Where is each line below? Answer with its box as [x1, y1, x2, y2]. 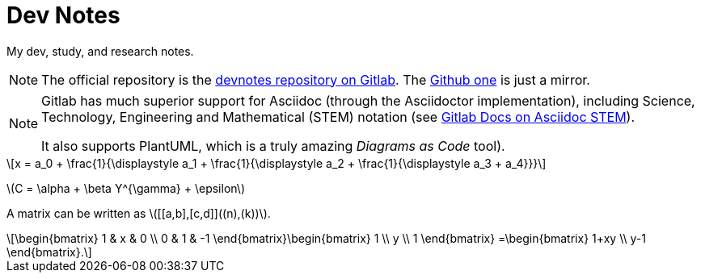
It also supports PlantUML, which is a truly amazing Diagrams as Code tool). [41, 137, 505, 154]
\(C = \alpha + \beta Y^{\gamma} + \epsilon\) [6, 181, 245, 195]
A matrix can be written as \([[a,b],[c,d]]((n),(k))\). [6, 206, 271, 220]
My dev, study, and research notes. [6, 44, 194, 58]
